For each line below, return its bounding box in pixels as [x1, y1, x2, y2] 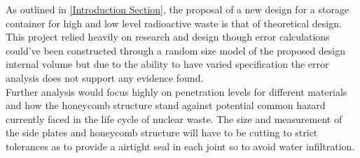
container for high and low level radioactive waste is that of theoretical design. [6, 15, 342, 30]
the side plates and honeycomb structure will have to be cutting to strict [6, 125, 318, 140]
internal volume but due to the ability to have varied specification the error [6, 57, 329, 71]
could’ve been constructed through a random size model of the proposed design [6, 43, 346, 57]
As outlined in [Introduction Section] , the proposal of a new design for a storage [6, 2, 349, 16]
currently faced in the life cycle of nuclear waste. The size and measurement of [6, 111, 342, 126]
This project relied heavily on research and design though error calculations [6, 29, 330, 44]
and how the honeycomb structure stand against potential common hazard [6, 98, 326, 113]
